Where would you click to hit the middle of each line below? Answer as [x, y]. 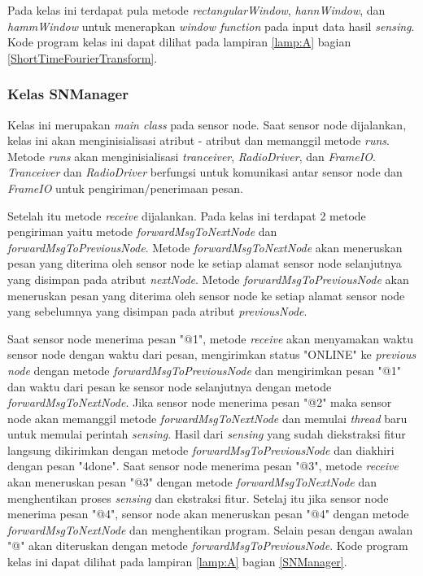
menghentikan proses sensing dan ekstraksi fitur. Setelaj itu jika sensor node [198, 497]
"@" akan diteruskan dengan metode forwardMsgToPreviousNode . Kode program [208, 545]
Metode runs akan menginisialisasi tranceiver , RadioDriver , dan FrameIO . [192, 156]
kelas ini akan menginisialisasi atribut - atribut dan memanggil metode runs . [199, 140]
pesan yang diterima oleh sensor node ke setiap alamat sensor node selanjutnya [205, 263]
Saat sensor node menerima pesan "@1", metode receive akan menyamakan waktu [211, 338]
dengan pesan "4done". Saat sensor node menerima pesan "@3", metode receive [203, 466]
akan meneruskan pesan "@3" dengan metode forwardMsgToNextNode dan [192, 482]
